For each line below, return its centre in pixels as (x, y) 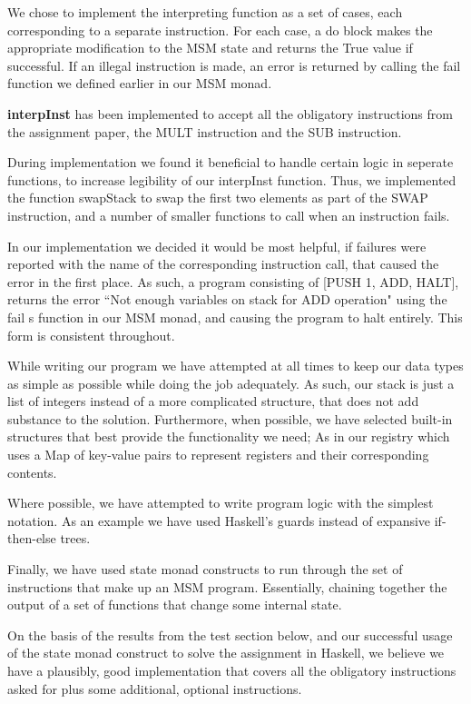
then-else (32, 538)
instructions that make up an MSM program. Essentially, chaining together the (227, 586)
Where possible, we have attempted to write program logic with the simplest (221, 503)
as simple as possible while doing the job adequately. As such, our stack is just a (231, 383)
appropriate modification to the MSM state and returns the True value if (210, 48)
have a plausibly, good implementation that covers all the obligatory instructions (232, 670)
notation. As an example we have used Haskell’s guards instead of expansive (219, 520)
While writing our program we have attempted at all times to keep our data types (235, 366)
